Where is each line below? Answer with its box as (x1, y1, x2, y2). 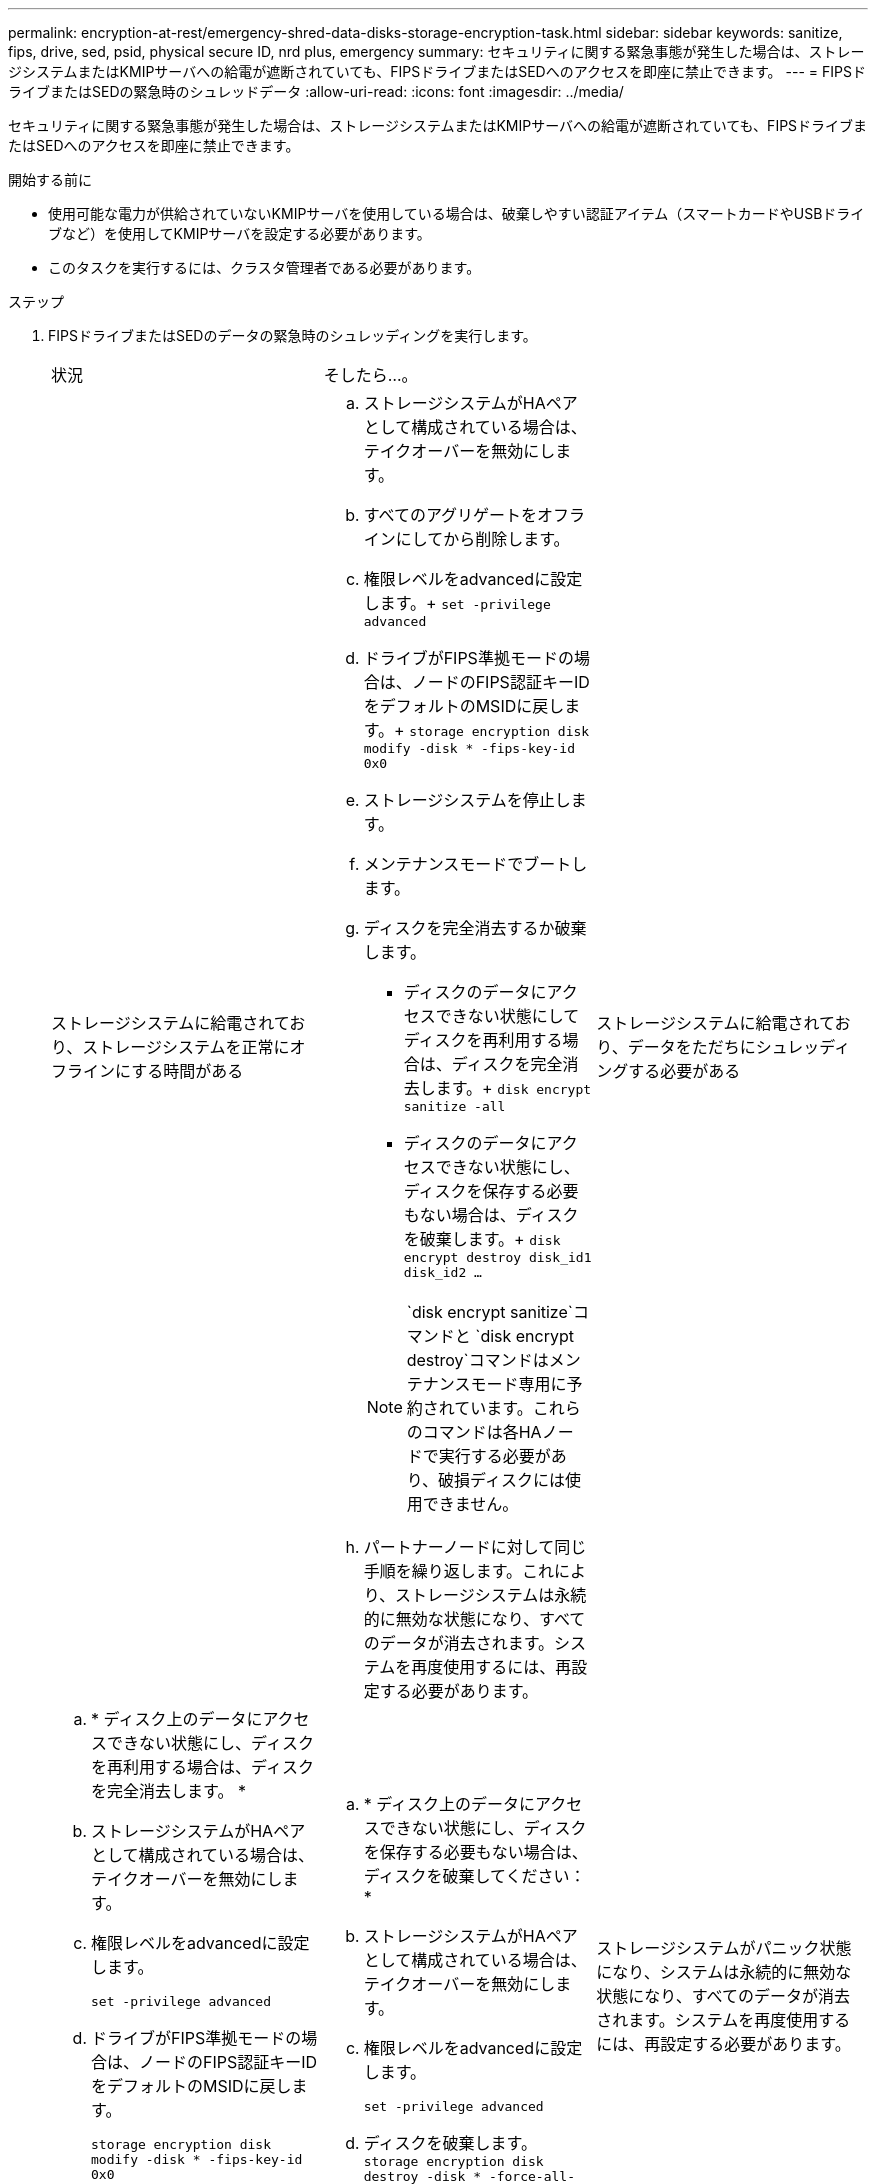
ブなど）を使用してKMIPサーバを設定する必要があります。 (48, 225, 431, 242)
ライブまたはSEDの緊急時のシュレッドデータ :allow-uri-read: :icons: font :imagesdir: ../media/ (8, 83, 624, 100)
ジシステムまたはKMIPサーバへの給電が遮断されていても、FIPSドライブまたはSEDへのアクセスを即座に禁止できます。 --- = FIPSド (8, 63, 866, 80)
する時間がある (131, 1061, 244, 1081)
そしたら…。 (323, 365, 418, 385)
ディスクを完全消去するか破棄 (363, 918, 587, 938)
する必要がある (628, 1061, 741, 1081)
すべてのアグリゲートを (363, 505, 538, 525)
